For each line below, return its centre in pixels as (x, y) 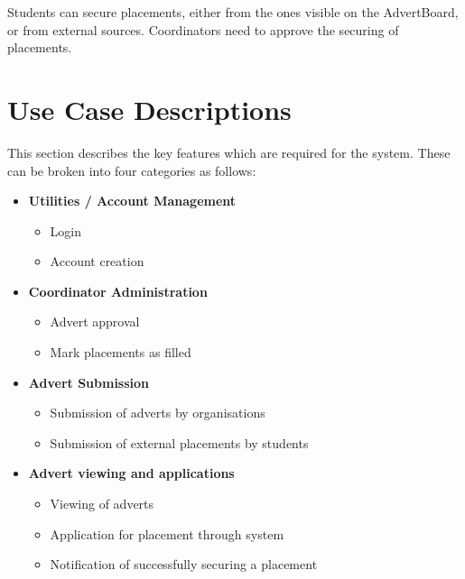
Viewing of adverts (102, 504)
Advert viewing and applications (131, 473)
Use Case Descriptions (149, 109)
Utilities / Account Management (132, 201)
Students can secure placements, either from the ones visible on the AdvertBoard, (233, 12)
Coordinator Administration (118, 291)
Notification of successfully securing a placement (184, 564)
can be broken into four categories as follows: (132, 170)
